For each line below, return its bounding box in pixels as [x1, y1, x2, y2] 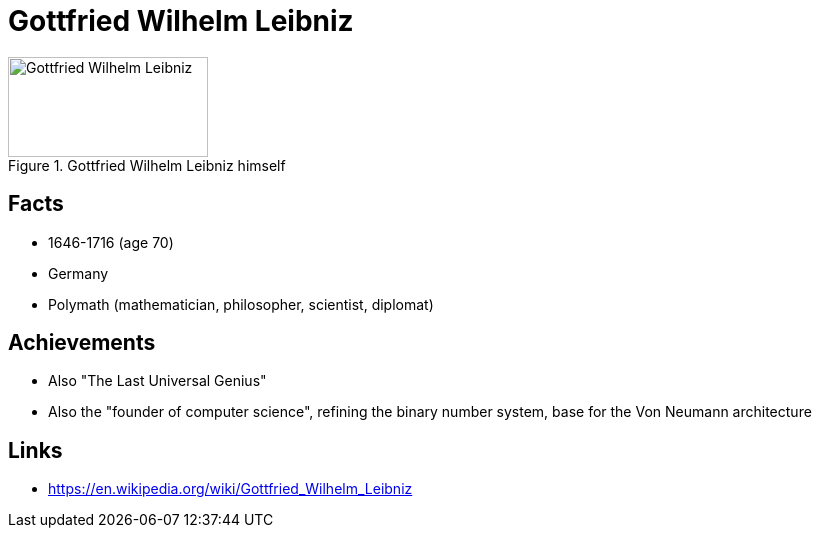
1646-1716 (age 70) [48, 233, 174, 251]
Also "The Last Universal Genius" [48, 372, 267, 390]
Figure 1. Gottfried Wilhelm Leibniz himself [8, 156, 286, 174]
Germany [48, 264, 109, 282]
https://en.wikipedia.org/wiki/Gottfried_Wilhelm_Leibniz [48, 480, 413, 498]
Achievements [8, 330, 156, 356]
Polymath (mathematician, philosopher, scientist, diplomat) [48, 295, 434, 313]
